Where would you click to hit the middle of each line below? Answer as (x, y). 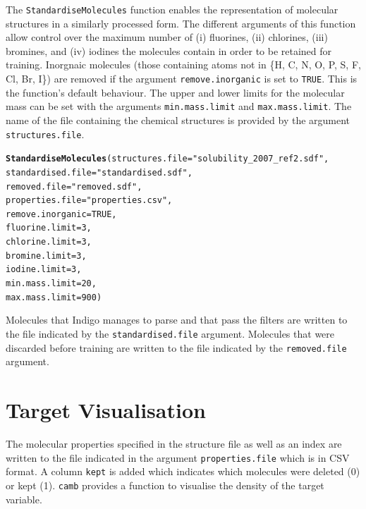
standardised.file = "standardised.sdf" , (99, 172)
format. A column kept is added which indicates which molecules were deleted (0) (183, 471)
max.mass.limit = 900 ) (54, 297)
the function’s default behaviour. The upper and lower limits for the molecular (175, 92)
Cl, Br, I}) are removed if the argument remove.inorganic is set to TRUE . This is (182, 79)
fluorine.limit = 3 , (49, 228)
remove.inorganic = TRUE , (61, 214)
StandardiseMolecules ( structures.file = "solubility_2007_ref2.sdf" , (167, 159)
